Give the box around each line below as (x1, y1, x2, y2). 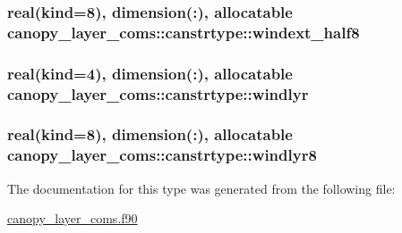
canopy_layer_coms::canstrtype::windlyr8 (7, 144, 317, 166)
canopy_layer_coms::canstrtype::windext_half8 (7, 21, 360, 43)
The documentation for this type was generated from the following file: (7, 179, 396, 197)
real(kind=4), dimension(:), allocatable (7, 62, 293, 84)
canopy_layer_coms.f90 (7, 209, 138, 228)
